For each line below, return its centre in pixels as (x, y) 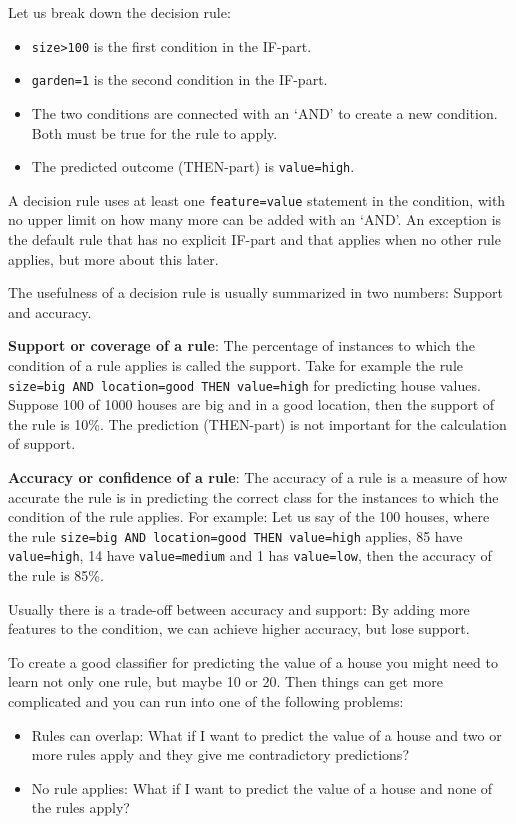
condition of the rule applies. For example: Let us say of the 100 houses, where (249, 516)
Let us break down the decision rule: (119, 12)
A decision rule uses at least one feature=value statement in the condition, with (257, 199)
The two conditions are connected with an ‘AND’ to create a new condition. (264, 112)
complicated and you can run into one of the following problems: (206, 701)
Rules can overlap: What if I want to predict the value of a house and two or (266, 734)
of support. (42, 443)
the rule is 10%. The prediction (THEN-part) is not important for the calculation (257, 423)
